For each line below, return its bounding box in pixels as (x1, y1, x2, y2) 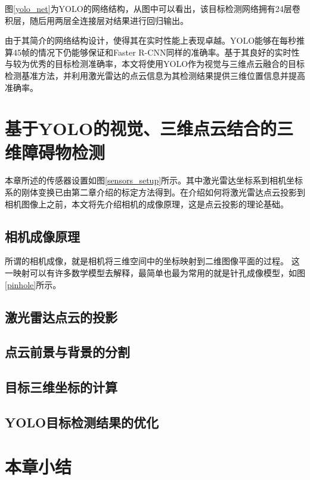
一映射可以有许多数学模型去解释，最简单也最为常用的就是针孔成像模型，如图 (5, 267, 305, 279)
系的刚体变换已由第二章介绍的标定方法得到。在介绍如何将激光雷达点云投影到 (5, 186, 305, 198)
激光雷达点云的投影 (5, 307, 117, 326)
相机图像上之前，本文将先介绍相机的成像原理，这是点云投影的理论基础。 (5, 197, 289, 210)
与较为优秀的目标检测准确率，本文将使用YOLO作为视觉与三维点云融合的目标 (5, 57, 305, 70)
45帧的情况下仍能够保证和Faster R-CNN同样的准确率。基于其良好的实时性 (13, 45, 300, 58)
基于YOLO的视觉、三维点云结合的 (5, 116, 277, 140)
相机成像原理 (5, 227, 80, 245)
